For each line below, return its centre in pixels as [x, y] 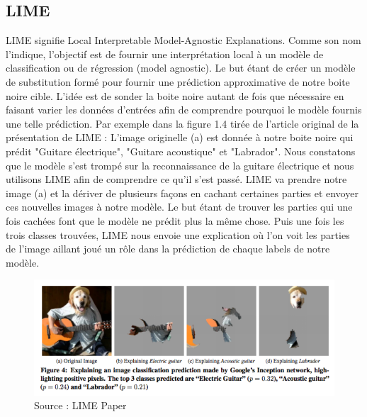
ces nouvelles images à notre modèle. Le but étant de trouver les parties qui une [179, 207]
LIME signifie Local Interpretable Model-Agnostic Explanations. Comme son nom [183, 40]
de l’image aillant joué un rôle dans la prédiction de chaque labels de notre [168, 249]
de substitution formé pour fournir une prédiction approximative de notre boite [178, 81]
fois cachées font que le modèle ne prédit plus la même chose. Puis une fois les [175, 220]
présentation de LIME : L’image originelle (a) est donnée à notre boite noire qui [180, 137]
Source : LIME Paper [80, 405]
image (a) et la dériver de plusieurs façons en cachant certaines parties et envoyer [182, 193]
